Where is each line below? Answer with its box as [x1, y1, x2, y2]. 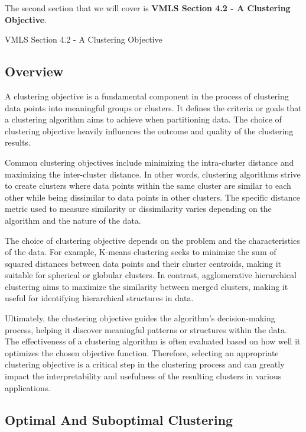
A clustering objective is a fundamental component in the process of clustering [5, 89, 289, 102]
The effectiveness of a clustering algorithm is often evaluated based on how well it [5, 335, 301, 347]
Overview [5, 62, 64, 80]
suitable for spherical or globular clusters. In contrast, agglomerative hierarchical [5, 269, 297, 281]
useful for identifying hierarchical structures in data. [5, 292, 194, 304]
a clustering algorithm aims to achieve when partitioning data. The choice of [5, 113, 282, 125]
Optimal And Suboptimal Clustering [5, 410, 233, 428]
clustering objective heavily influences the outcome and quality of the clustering [5, 124, 294, 137]
